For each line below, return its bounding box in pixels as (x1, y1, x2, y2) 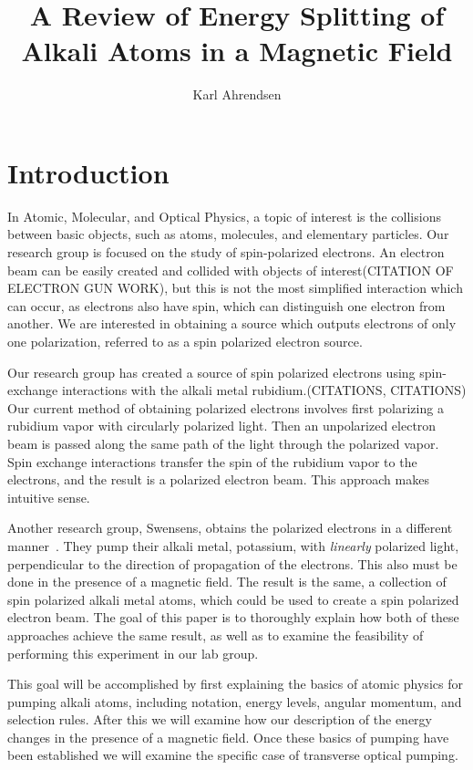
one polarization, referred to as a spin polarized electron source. (7, 332, 363, 350)
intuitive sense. (7, 487, 90, 506)
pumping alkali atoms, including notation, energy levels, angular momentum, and (7, 692, 462, 711)
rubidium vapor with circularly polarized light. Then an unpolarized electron (7, 416, 437, 435)
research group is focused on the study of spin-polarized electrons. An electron (7, 243, 445, 262)
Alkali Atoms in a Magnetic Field (21, 32, 453, 69)
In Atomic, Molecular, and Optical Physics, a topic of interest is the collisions (7, 206, 441, 225)
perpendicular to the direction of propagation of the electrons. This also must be (7, 554, 458, 573)
